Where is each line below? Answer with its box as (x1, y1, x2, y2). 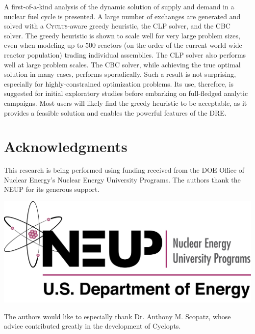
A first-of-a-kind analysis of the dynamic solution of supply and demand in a (4, 1, 234, 11)
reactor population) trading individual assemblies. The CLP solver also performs (4, 49, 246, 60)
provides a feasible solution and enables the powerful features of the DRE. (4, 107, 227, 118)
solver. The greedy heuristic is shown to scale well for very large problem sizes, (4, 30, 240, 40)
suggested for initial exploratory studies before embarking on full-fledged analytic (4, 88, 248, 98)
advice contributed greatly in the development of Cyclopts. (4, 321, 181, 331)
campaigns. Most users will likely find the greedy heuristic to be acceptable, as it (4, 97, 247, 108)
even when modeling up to (4, 40, 83, 50)
